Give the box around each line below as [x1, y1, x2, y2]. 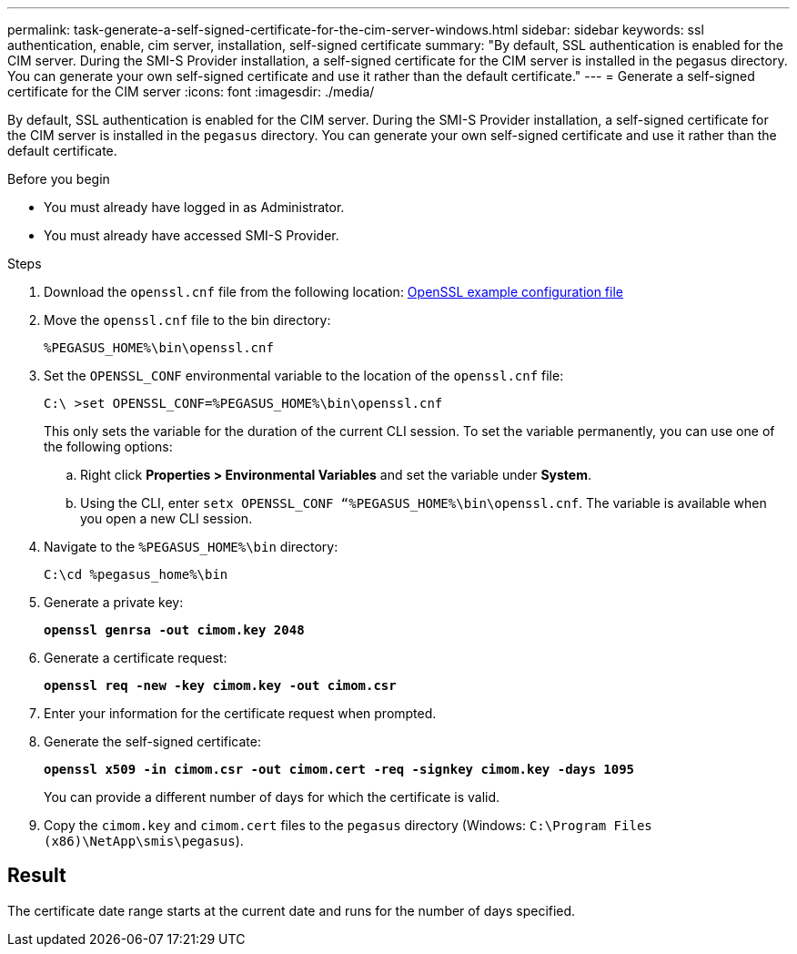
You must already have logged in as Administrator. [44, 199, 345, 215]
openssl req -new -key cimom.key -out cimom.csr [44, 678, 397, 693]
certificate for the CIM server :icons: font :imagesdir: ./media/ [7, 84, 375, 99]
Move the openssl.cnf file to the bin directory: [44, 312, 331, 328]
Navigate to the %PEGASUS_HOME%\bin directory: [44, 539, 338, 554]
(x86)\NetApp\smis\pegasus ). [44, 833, 244, 848]
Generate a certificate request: [44, 650, 227, 665]
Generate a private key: [44, 594, 184, 610]
